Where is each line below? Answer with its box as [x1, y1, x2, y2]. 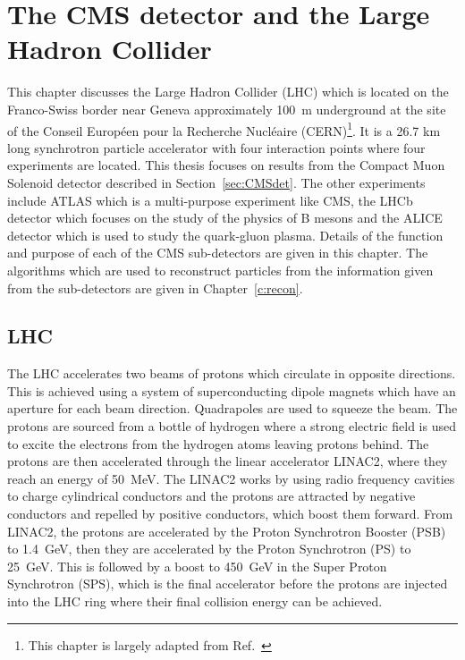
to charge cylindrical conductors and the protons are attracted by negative [7, 487, 416, 505]
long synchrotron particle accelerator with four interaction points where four [7, 138, 426, 157]
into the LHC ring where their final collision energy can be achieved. [7, 592, 383, 611]
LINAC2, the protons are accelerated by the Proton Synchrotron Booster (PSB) [7, 521, 446, 540]
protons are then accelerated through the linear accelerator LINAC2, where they [7, 452, 448, 470]
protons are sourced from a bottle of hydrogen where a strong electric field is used [7, 417, 456, 436]
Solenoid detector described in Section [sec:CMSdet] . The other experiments [7, 173, 426, 191]
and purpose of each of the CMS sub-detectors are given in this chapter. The [7, 243, 428, 262]
